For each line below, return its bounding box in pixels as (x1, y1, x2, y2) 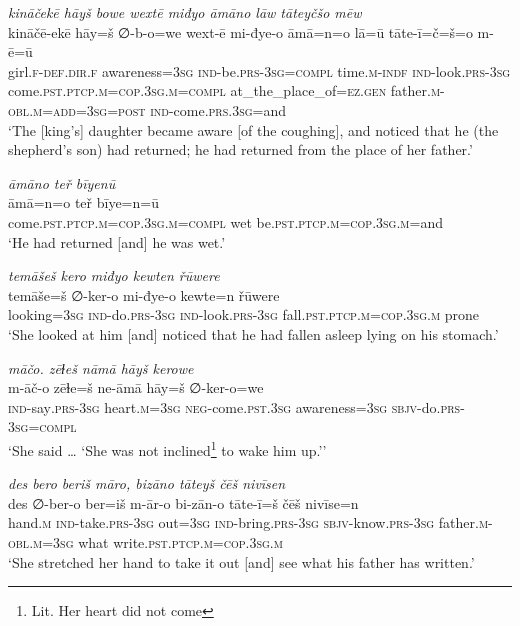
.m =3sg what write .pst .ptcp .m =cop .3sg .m (29, 531, 283, 552)
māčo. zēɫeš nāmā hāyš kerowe (8, 357, 194, 378)
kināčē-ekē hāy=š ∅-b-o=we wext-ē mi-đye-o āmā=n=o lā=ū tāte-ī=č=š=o (8, 21, 473, 42)
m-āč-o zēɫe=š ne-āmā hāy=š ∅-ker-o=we (8, 377, 264, 398)
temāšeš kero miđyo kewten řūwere (8, 265, 220, 286)
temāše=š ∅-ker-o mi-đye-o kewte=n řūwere (8, 284, 280, 305)
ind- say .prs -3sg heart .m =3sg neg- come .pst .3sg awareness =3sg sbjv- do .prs (8, 396, 461, 417)
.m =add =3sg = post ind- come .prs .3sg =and (29, 99, 287, 120)
